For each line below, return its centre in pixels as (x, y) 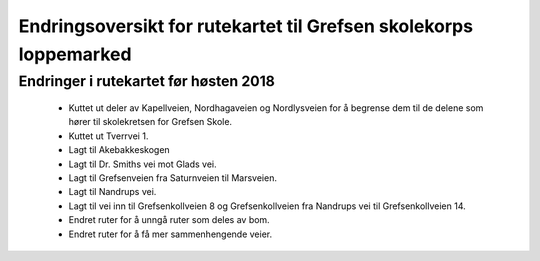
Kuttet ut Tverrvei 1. (108, 136)
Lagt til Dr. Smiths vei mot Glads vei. (142, 164)
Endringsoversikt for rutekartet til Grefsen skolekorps (246, 26)
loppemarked (75, 54)
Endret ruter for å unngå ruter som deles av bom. (169, 220)
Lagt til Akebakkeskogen (119, 150)
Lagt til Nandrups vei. (112, 192)
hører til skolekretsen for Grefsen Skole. (150, 122)
